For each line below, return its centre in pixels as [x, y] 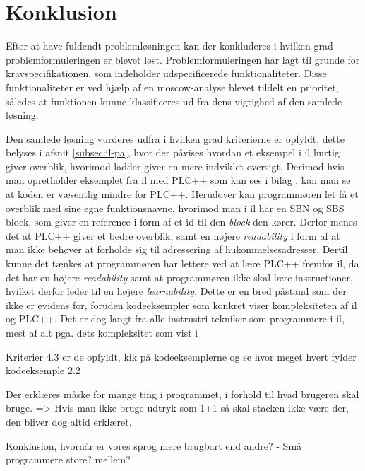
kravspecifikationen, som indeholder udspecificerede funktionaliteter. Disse [166, 73]
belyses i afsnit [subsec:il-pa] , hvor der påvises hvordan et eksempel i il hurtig [173, 152]
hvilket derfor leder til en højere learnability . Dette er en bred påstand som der [176, 291]
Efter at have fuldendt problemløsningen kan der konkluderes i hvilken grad [169, 46]
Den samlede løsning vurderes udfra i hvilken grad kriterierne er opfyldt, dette [175, 138]
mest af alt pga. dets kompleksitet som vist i [102, 332]
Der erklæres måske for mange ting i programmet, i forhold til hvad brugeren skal [182, 394]
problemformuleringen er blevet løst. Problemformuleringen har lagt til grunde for [183, 59]
